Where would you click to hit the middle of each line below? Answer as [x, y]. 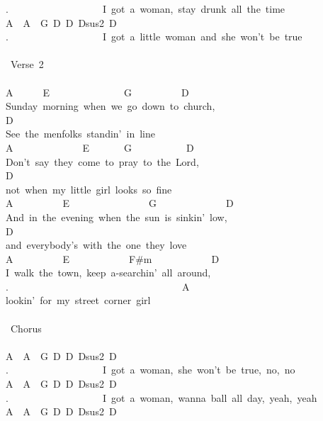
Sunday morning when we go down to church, [110, 106]
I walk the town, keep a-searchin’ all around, [108, 273]
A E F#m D [113, 258]
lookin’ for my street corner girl [78, 300]
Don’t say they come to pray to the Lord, [102, 161]
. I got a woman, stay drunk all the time [146, 9]
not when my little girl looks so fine [89, 189]
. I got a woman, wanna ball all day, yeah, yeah [161, 397]
